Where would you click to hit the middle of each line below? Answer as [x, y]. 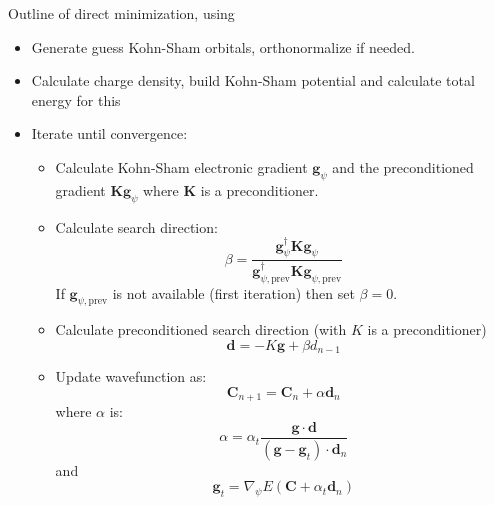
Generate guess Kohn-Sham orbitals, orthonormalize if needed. [223, 46]
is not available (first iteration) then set [233, 292]
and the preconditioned [403, 166]
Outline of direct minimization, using [121, 13]
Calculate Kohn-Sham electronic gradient [181, 166]
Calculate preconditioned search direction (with [201, 329]
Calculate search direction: [136, 226]
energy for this [76, 99]
